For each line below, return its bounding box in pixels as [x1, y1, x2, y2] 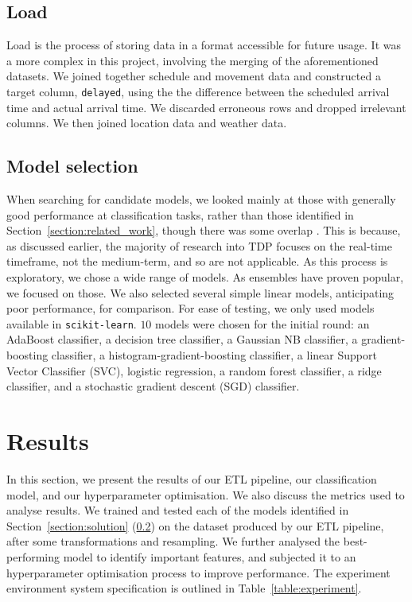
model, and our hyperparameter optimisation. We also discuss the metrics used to [6, 486, 405, 503]
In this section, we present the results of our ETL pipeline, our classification [6, 470, 377, 487]
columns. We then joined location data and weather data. [6, 115, 287, 131]
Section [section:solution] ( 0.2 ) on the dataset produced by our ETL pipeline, [6, 517, 384, 534]
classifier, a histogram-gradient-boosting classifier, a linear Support [51, 347, 377, 363]
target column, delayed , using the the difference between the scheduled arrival [6, 83, 390, 99]
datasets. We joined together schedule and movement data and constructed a [6, 68, 381, 84]
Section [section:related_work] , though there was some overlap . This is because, [6, 222, 401, 239]
